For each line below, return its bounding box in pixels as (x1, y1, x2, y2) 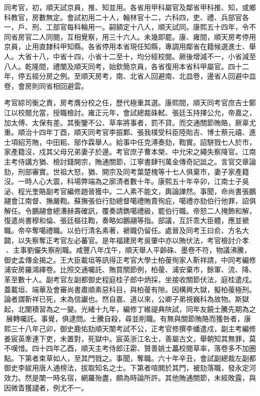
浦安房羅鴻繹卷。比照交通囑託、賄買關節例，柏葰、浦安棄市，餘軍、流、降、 (4, 264, 256, 275)
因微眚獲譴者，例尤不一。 (4, 382, 88, 392)
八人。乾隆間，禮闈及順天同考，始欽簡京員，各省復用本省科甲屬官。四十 (4, 61, 242, 71)
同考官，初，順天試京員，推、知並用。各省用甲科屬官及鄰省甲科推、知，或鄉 (4, 2, 256, 12)
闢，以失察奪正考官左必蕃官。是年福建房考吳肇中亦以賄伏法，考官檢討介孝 (4, 235, 249, 245)
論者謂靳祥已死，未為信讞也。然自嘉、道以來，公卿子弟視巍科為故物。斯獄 (4, 294, 249, 304)
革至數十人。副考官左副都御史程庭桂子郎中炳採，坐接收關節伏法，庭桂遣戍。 (4, 274, 256, 285)
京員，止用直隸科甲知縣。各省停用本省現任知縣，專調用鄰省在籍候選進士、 (4, 41, 249, 52)
